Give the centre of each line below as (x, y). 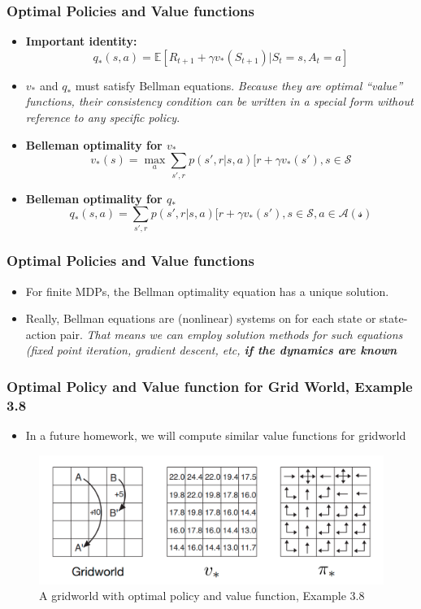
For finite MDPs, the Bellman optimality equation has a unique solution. (207, 291)
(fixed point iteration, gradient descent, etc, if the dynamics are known (211, 350)
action (41, 334)
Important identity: (81, 41)
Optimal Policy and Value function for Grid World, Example (210, 386)
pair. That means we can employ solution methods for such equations (231, 334)
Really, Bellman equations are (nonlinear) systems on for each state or (201, 318)
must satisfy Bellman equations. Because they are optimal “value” (239, 85)
